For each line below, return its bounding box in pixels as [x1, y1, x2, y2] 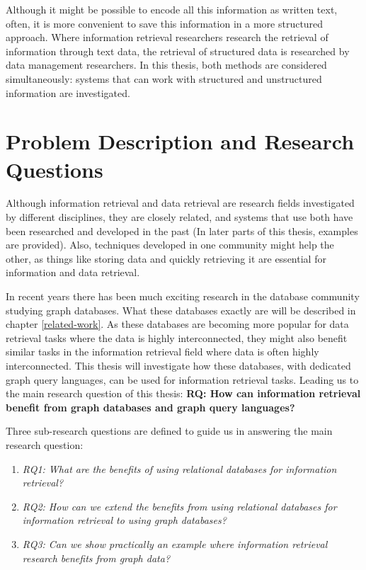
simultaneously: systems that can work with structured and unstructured [6, 71, 322, 86]
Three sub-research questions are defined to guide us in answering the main [6, 423, 333, 438]
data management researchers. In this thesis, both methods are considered [6, 57, 327, 72]
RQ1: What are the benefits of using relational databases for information [22, 461, 337, 476]
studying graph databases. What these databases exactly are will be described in [6, 302, 356, 317]
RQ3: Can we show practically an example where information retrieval [22, 536, 328, 551]
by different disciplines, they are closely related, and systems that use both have [6, 210, 353, 224]
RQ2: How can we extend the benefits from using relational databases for [22, 498, 337, 513]
